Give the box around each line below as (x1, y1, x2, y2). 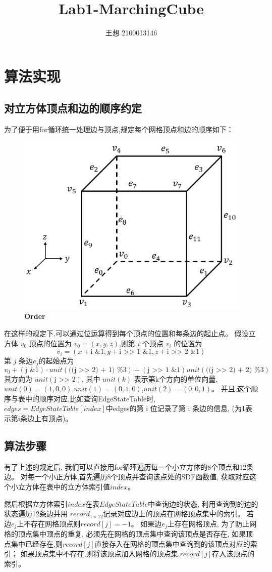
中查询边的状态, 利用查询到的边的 (147, 498, 258, 509)
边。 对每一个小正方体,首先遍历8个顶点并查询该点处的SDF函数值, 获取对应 (4, 471, 249, 482)
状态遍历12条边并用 (4, 508, 68, 519)
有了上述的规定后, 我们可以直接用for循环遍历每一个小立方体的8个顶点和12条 (4, 461, 254, 472)
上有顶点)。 (34, 413, 73, 423)
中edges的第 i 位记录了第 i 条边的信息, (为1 (105, 403, 245, 414)
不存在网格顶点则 (24, 518, 81, 528)
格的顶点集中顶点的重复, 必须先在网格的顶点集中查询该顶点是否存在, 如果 (4, 528, 246, 539)
